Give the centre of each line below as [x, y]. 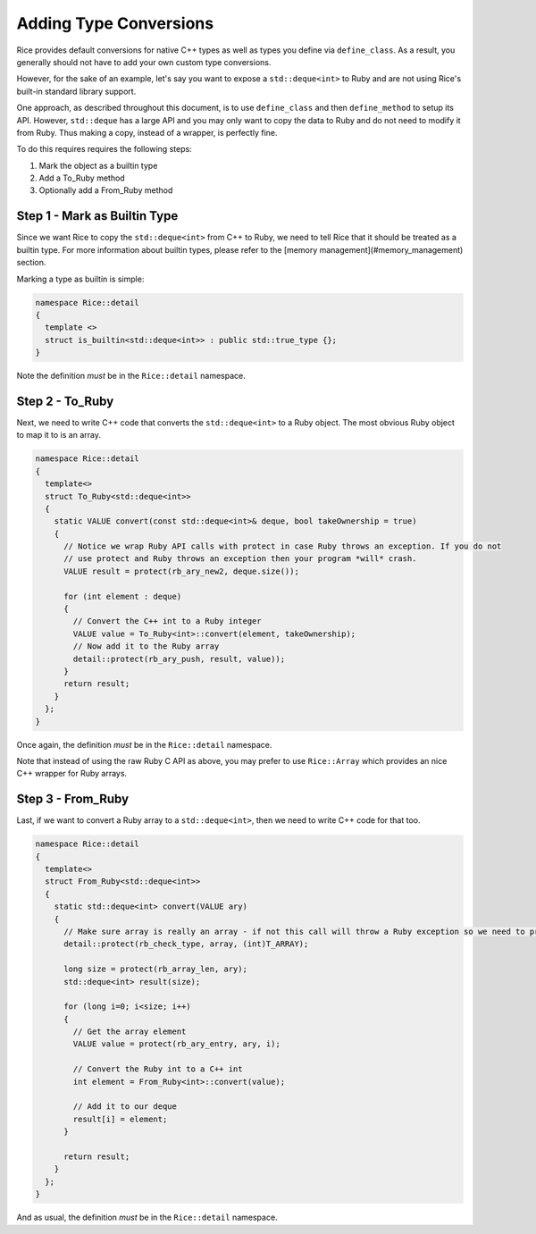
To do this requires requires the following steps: [104, 149]
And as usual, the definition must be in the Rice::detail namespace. [147, 1217]
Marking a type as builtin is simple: [80, 279]
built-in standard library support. [76, 91]
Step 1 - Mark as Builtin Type [97, 216]
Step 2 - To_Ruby [65, 401]
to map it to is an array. [59, 435]
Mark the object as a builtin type [98, 165]
